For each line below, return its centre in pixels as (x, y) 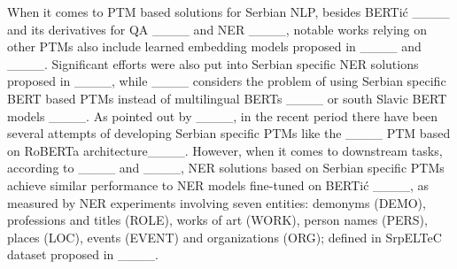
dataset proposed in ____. (83, 254)
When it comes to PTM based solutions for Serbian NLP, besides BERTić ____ (228, 12)
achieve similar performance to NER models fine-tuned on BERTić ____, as (218, 184)
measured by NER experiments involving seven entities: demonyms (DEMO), (217, 202)
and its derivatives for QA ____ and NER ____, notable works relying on (217, 29)
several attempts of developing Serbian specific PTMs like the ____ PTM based (229, 133)
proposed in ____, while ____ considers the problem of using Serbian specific (227, 81)
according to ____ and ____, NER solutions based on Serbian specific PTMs (226, 168)
